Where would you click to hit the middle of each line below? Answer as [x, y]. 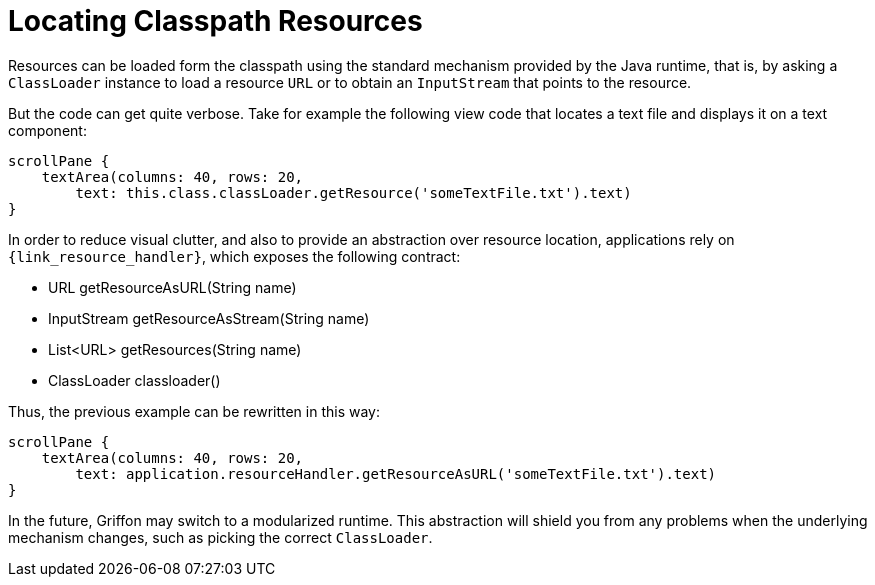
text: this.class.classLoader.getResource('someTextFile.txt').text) [353, 192]
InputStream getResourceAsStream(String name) [209, 318]
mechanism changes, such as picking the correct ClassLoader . [220, 537]
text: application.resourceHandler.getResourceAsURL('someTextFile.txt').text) [396, 473]
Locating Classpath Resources [215, 21]
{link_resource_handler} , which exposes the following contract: [234, 256]
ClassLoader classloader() [134, 380]
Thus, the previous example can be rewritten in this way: [194, 411]
